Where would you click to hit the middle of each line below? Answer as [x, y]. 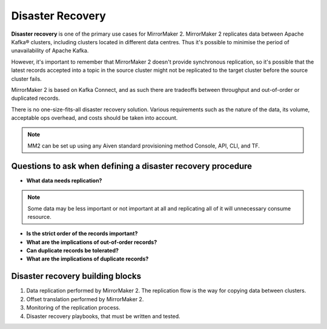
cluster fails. [26, 79]
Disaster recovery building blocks [76, 276]
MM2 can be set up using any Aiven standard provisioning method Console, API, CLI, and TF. [144, 146]
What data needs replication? [64, 180]
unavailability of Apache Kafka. [50, 51]
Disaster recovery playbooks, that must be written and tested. [104, 316]
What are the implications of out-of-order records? [92, 242]
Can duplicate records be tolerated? [73, 250]
